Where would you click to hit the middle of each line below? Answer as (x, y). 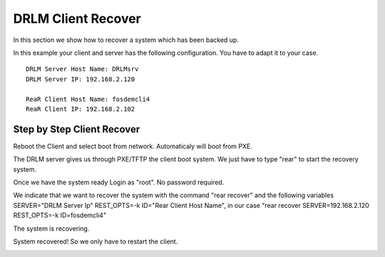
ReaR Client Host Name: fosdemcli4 (88, 99)
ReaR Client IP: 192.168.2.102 (81, 109)
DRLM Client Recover (77, 19)
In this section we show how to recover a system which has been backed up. (126, 40)
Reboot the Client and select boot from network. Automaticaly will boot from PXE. (133, 146)
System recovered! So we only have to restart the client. (96, 241)
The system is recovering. (51, 229)
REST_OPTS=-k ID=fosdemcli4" (60, 215)
